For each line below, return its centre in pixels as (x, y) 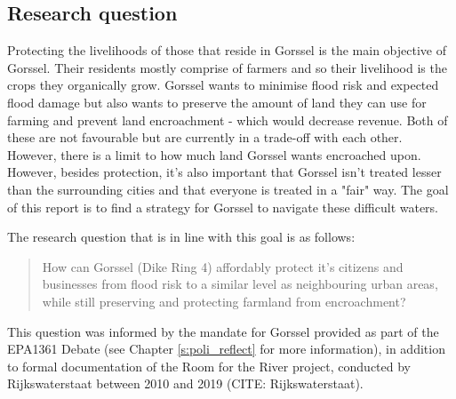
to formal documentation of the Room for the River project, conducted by (209, 366)
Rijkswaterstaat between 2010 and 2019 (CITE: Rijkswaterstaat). (185, 383)
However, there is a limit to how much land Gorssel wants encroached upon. (214, 154)
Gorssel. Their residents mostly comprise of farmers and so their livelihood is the (227, 67)
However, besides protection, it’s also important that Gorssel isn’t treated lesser (224, 172)
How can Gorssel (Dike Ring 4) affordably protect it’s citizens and (223, 266)
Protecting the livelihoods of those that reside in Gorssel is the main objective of (227, 50)
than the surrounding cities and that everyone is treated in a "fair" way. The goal (228, 189)
